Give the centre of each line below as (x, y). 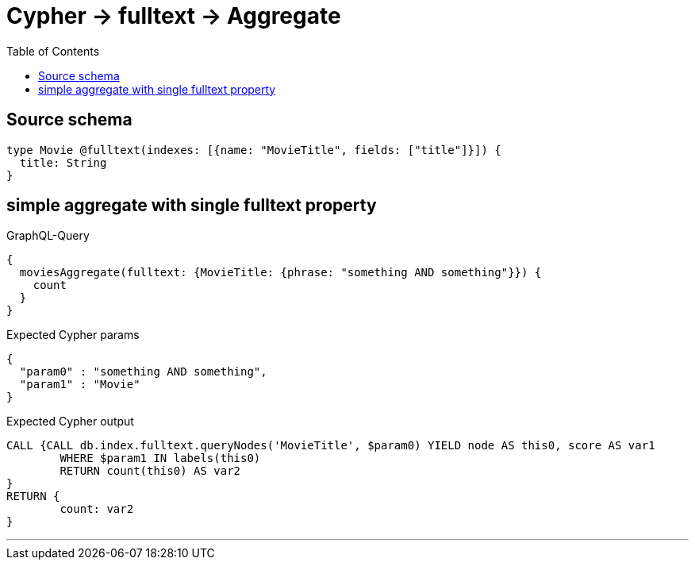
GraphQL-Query (48, 236)
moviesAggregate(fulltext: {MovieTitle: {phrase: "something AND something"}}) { (280, 273)
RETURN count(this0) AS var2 (150, 471)
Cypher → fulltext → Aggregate (174, 16)
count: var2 (97, 509)
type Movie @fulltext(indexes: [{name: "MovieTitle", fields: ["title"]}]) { (254, 150)
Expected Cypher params (73, 335)
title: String (63, 162)
